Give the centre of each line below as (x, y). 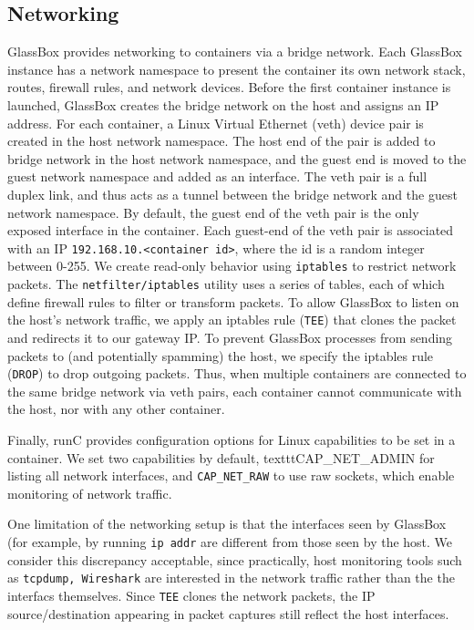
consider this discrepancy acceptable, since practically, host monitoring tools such (235, 559)
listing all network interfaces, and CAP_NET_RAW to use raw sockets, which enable (231, 475)
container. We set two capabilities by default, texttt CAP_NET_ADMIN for (221, 457)
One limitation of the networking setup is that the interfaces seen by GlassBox (227, 524)
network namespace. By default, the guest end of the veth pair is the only (213, 212)
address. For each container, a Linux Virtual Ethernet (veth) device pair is (216, 123)
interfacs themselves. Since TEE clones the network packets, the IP (191, 595)
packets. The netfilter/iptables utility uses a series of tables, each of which (226, 284)
